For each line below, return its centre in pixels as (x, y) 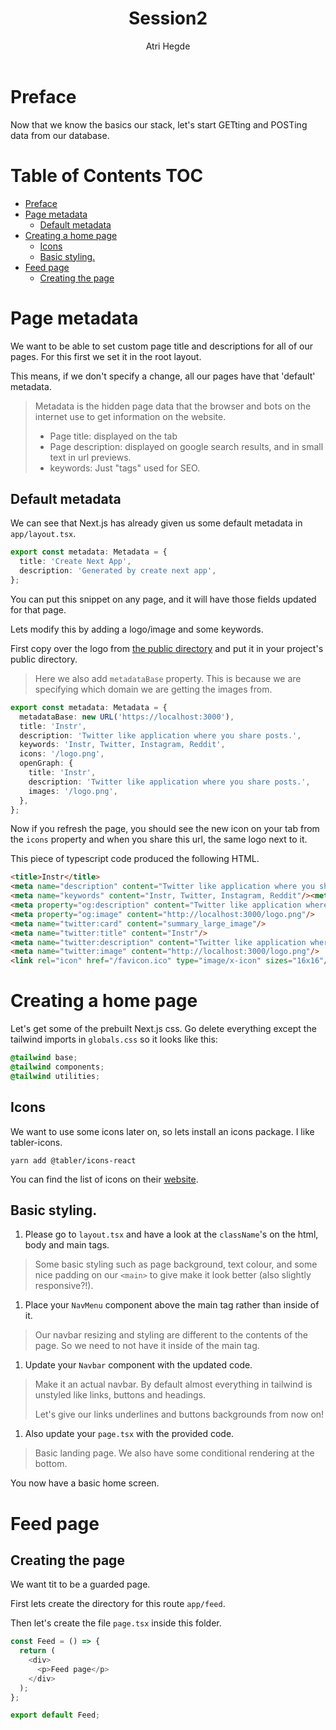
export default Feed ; (55, 1715)
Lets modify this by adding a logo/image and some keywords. (137, 629)
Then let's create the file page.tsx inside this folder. (116, 1623)
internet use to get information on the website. (130, 416)
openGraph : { (46, 763)
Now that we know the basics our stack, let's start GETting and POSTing (159, 124)
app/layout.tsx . (43, 534)
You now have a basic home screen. (85, 1483)
